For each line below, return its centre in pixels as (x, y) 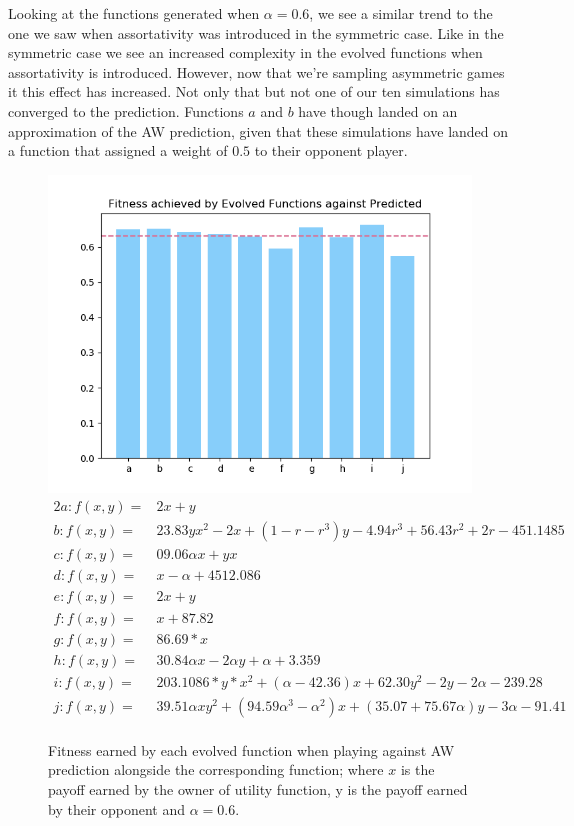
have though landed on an (378, 110)
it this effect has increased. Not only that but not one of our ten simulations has (254, 91)
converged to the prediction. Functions (126, 110)
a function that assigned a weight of (118, 150)
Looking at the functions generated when (134, 13)
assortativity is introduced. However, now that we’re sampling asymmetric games (256, 71)
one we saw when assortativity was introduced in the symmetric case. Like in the (256, 32)
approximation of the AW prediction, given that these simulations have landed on (258, 130)
